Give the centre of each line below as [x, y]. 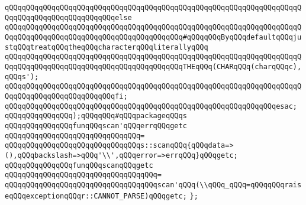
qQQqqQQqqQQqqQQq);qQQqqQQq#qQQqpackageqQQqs [96, 116]
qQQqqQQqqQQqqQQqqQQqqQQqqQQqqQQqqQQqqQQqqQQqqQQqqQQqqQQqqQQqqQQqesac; [151, 106]
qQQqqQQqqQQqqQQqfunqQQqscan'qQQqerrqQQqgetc [96, 126]
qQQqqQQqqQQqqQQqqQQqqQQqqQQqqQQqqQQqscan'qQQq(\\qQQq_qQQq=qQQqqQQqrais [153, 185]
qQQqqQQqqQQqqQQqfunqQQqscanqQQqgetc [79, 165]
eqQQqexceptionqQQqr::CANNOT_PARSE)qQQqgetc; [96, 196]
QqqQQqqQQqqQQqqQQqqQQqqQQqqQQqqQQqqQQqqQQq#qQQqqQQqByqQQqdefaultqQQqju [153, 37]
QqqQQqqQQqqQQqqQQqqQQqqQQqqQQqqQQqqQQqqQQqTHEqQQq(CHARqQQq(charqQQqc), [153, 66]
